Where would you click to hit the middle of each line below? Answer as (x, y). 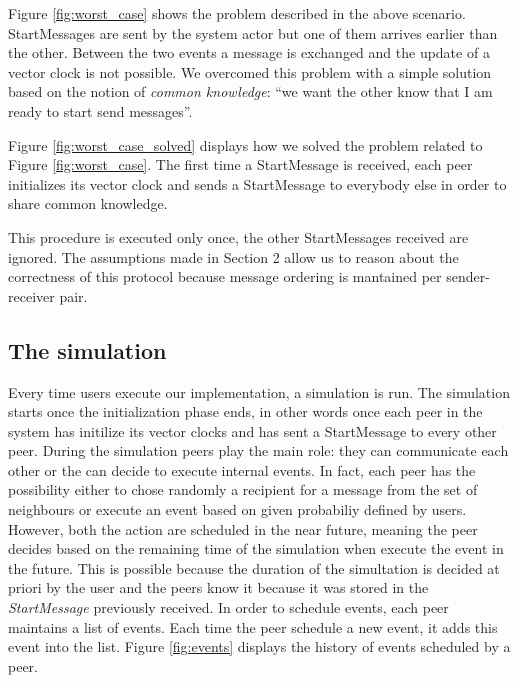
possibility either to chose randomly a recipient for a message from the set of (243, 489)
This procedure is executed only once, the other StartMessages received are (238, 236)
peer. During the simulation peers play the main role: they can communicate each (258, 450)
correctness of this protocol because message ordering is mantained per (225, 276)
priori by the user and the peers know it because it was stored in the (218, 587)
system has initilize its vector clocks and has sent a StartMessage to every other (252, 430)
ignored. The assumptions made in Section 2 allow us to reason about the (233, 256)
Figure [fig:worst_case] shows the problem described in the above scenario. (237, 13)
